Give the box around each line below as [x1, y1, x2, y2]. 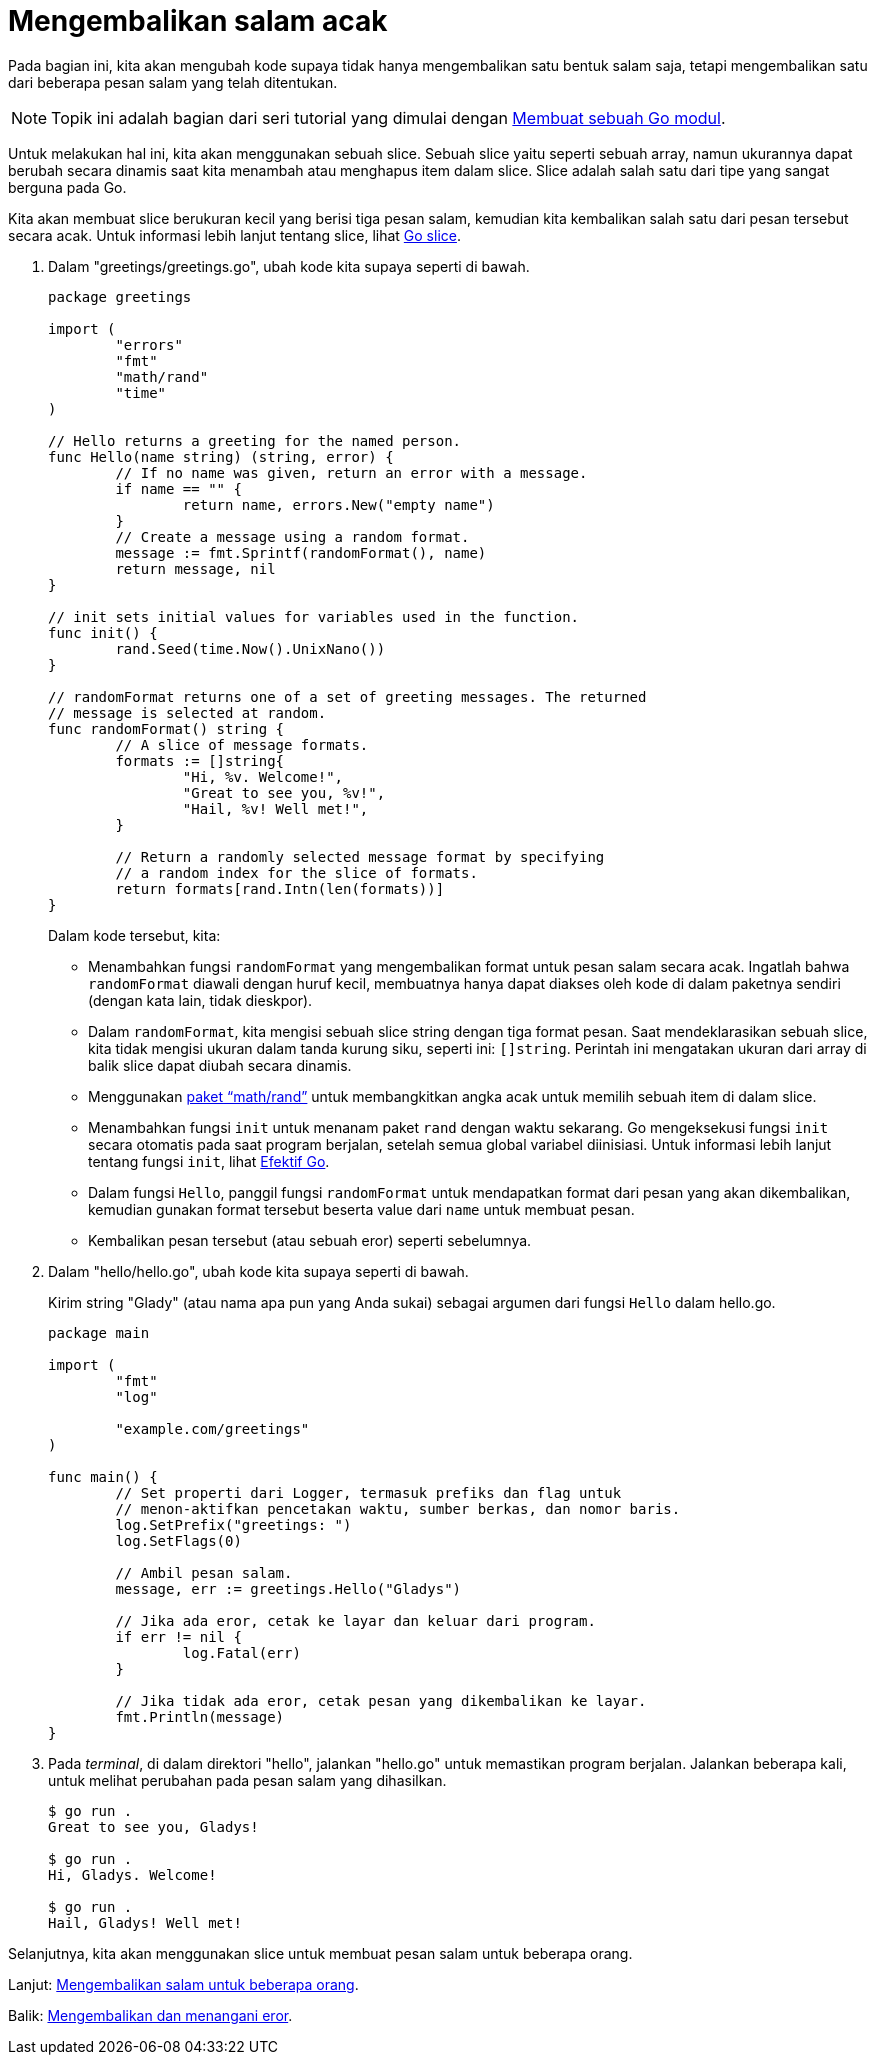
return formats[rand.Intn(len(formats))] [115, 880, 445, 897]
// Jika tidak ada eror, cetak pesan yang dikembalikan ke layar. [115, 1692, 647, 1709]
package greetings [48, 288, 192, 305]
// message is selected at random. [48, 704, 327, 721]
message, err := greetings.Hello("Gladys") [115, 1580, 462, 1597]
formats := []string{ [115, 752, 285, 769]
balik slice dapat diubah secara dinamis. [88, 1056, 352, 1074]
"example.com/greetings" [115, 1420, 310, 1437]
